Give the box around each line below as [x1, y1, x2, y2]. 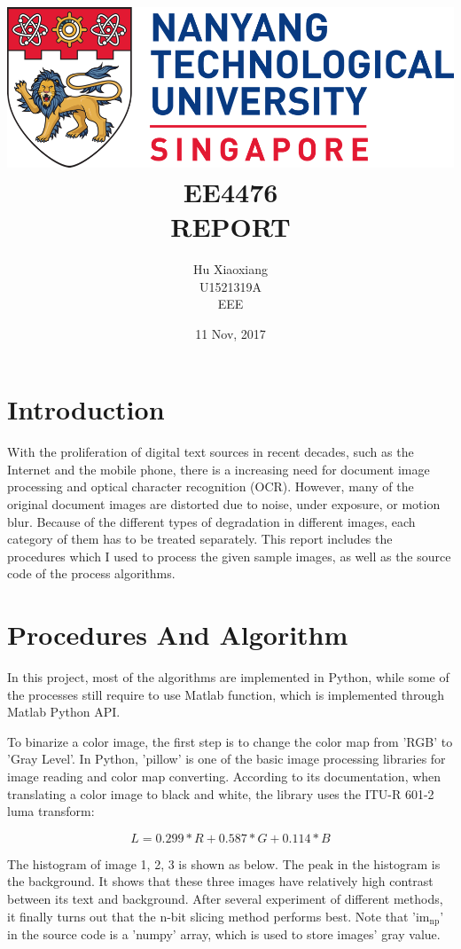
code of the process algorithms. [7, 564, 176, 583]
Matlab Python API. [7, 702, 121, 721]
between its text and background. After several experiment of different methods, [7, 890, 443, 908]
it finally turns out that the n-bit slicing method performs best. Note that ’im [7, 906, 430, 925]
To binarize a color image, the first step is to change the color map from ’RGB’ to [7, 732, 453, 750]
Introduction [7, 391, 165, 427]
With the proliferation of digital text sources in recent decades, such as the [7, 443, 414, 461]
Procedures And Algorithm [7, 616, 348, 653]
